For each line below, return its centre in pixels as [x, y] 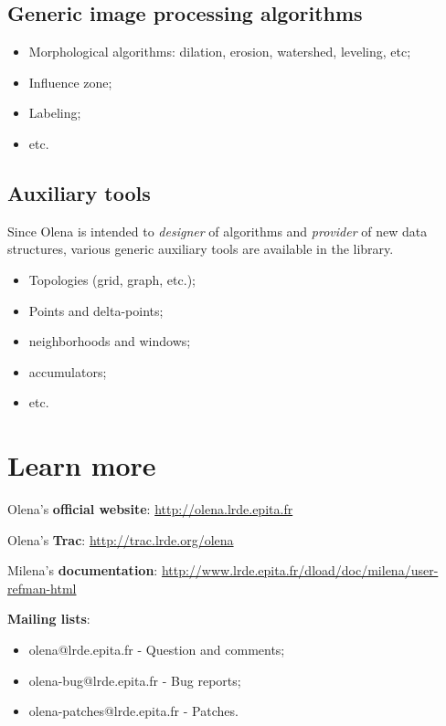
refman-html [42, 588]
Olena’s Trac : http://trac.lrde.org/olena [121, 539]
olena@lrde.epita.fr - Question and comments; [157, 650]
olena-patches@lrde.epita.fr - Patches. [133, 711]
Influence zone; [70, 82]
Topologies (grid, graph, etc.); [112, 279]
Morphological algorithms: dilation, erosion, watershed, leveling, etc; [220, 52]
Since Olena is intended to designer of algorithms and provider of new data [218, 231]
